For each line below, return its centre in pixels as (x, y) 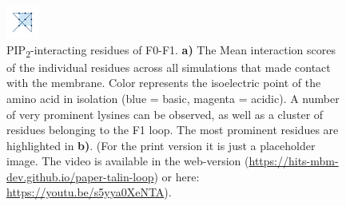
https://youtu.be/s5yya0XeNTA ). (89, 192)
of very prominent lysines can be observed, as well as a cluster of (165, 114)
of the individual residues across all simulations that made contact (169, 67)
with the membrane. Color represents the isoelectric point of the (164, 83)
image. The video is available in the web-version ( (128, 161)
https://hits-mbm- (294, 161)
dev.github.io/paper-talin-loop (80, 176)
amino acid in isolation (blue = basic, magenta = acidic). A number (173, 98)
